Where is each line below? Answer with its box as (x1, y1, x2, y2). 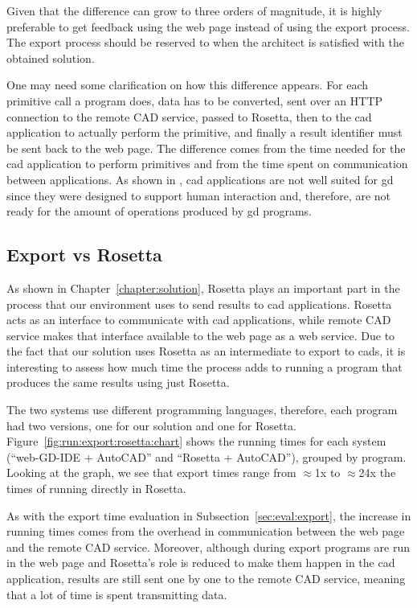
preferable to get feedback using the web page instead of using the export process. (6, 18, 410, 35)
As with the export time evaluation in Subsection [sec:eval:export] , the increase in (6, 507, 411, 524)
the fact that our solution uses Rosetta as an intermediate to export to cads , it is (6, 343, 406, 359)
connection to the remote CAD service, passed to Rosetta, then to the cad (6, 108, 372, 125)
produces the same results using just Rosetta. (6, 374, 230, 391)
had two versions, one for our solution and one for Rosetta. (6, 417, 296, 433)
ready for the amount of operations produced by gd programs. (6, 203, 313, 220)
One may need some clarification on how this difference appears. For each (6, 76, 369, 93)
